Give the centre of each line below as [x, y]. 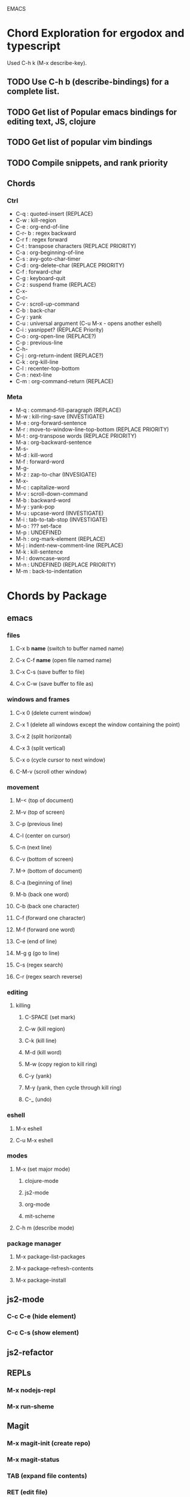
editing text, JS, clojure [51, 122]
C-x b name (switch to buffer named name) [70, 649]
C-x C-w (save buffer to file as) [54, 684]
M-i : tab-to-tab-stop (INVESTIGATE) [61, 520]
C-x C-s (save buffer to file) [50, 672]
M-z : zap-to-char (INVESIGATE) [56, 475]
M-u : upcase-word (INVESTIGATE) [60, 513]
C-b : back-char [36, 310]
